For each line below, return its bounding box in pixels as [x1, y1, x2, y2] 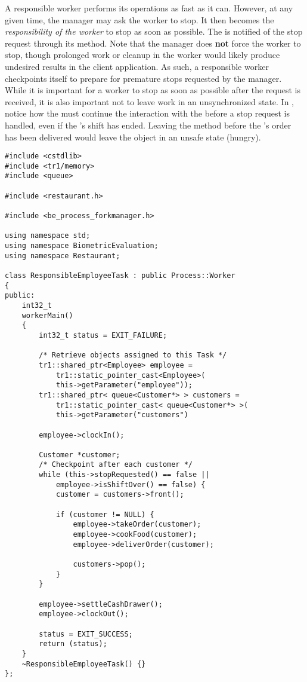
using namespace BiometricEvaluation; [5, 241, 159, 250]
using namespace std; [5, 231, 91, 240]
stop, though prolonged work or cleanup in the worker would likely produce [5, 48, 280, 61]
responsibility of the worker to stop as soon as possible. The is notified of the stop [5, 25, 303, 38]
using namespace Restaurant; [5, 251, 120, 260]
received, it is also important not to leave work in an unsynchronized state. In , [5, 95, 294, 108]
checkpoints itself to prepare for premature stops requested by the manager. [5, 72, 282, 84]
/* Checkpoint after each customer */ [39, 460, 193, 469]
